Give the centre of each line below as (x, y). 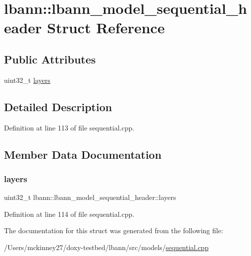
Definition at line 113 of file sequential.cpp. (69, 127)
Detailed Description (58, 106)
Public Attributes (50, 59)
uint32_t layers (27, 80)
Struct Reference (106, 28)
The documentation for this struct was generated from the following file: (114, 230)
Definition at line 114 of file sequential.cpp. (69, 214)
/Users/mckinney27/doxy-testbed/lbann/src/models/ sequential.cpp (106, 247)
